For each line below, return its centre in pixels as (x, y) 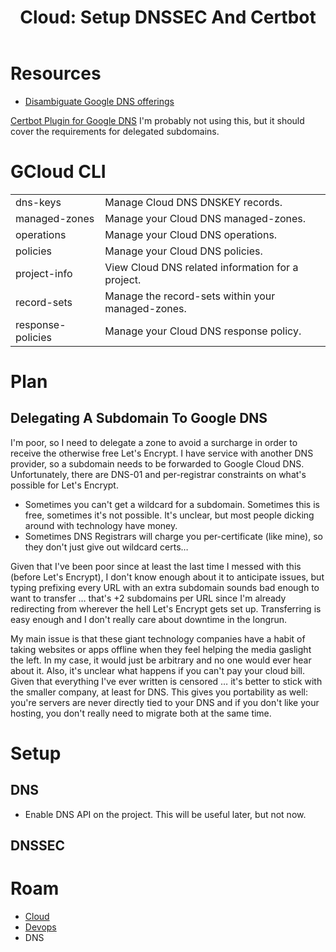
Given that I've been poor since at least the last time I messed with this (156, 566)
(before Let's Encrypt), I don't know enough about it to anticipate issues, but (167, 577)
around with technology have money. (101, 525)
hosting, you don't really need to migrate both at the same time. (141, 713)
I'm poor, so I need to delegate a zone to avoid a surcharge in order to (154, 442)
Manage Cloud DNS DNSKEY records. (193, 202)
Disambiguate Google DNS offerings (99, 101)
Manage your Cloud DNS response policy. (203, 331)
